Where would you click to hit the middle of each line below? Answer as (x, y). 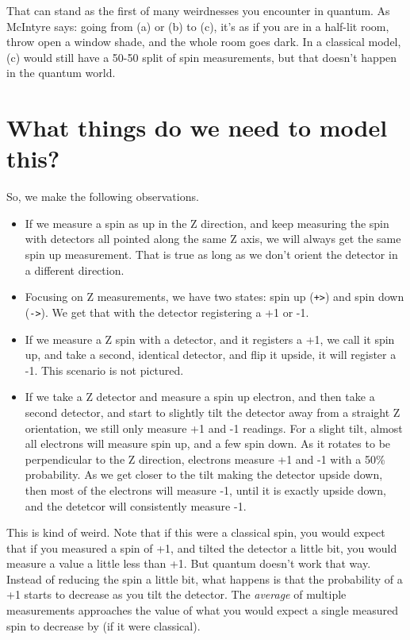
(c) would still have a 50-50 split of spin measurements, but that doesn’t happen (202, 57)
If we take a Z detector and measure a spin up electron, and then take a (200, 397)
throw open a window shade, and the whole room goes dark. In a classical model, (204, 42)
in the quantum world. (61, 73)
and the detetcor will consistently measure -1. (136, 505)
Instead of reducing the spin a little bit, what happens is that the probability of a (205, 578)
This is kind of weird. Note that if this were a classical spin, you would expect (196, 532)
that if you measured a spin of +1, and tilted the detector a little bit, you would (202, 547)
